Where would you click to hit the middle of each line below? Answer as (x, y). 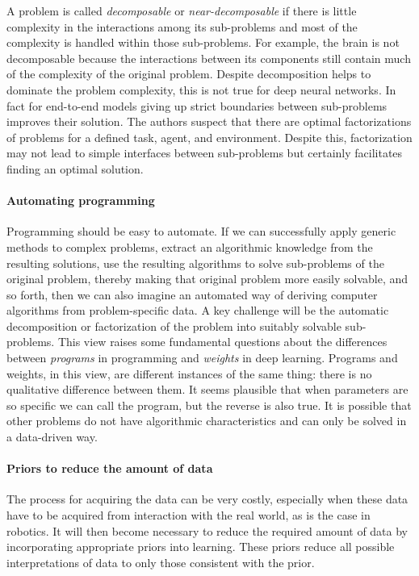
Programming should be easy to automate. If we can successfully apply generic (201, 231)
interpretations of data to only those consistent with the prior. (161, 562)
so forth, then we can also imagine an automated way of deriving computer (192, 294)
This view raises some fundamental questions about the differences (222, 342)
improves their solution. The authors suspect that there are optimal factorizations (209, 121)
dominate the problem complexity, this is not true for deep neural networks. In (201, 89)
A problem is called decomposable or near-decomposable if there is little (182, 10)
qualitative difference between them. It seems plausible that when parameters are (207, 389)
